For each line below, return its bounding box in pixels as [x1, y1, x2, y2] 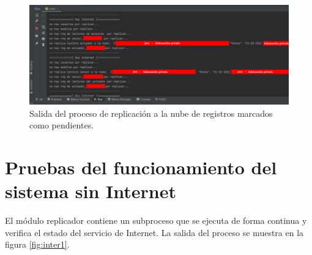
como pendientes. [29, 119, 94, 131]
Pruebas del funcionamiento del [5, 155, 277, 180]
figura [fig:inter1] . [5, 238, 70, 251]
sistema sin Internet [5, 179, 177, 204]
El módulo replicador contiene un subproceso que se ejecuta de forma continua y [5, 214, 307, 227]
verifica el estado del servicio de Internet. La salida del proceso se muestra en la [5, 226, 304, 238]
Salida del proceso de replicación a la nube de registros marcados [29, 106, 273, 119]
